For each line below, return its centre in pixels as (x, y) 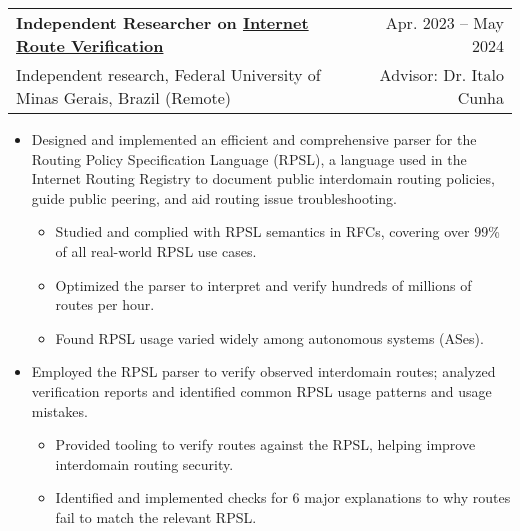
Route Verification (90, 45)
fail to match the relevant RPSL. (156, 516)
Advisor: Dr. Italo (441, 74)
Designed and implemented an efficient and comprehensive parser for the (254, 139)
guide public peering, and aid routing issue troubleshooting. (214, 197)
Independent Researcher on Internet (162, 22)
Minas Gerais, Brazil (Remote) (124, 97)
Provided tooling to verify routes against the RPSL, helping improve (265, 444)
